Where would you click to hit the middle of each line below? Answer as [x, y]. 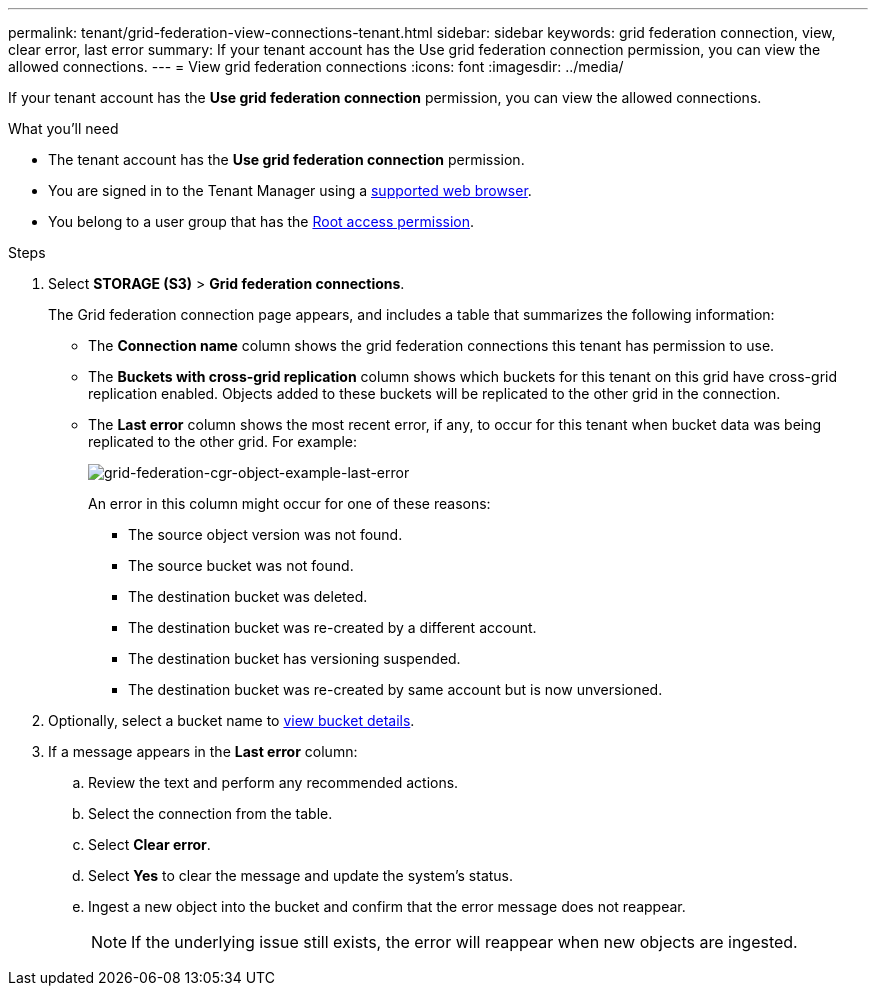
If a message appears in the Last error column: [203, 751]
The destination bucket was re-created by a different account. [332, 627]
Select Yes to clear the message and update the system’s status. [301, 875]
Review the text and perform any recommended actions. [273, 782]
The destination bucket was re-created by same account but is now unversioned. [395, 689]
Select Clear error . [149, 844]
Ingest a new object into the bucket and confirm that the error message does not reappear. [387, 906]
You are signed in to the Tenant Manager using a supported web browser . [290, 190]
